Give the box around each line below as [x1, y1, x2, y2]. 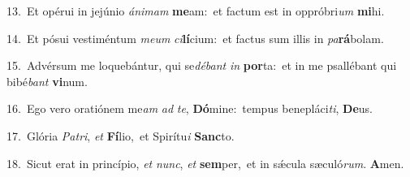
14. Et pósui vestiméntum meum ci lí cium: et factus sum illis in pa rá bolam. [6, 29, 384, 46]
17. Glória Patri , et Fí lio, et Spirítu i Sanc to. [6, 127, 235, 144]
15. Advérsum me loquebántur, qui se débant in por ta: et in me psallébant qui [6, 57, 397, 74]
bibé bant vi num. [6, 72, 88, 89]
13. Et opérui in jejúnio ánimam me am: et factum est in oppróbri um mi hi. [6, 2, 385, 19]
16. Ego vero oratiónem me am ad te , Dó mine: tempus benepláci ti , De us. [6, 100, 373, 117]
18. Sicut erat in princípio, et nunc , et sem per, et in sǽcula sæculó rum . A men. [6, 154, 404, 171]
